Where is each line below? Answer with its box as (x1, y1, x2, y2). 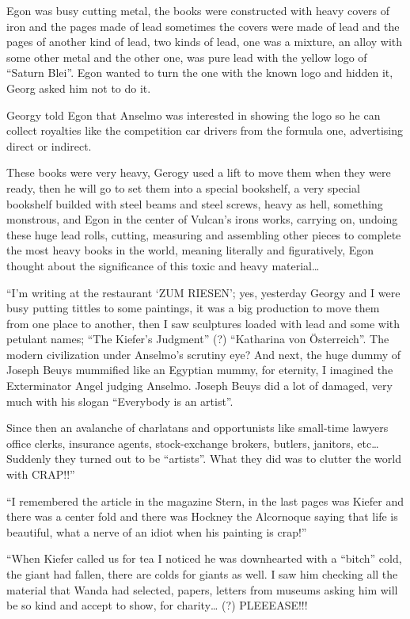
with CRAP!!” (6, 466, 75, 483)
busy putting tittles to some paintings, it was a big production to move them (6, 300, 380, 316)
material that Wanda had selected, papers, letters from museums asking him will (6, 581, 398, 598)
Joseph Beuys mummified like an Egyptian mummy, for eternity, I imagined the (6, 361, 393, 378)
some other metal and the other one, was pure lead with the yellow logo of (6, 48, 367, 65)
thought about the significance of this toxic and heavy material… (6, 257, 320, 273)
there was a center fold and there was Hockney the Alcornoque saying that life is (6, 508, 398, 525)
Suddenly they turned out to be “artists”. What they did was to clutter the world (6, 450, 401, 467)
